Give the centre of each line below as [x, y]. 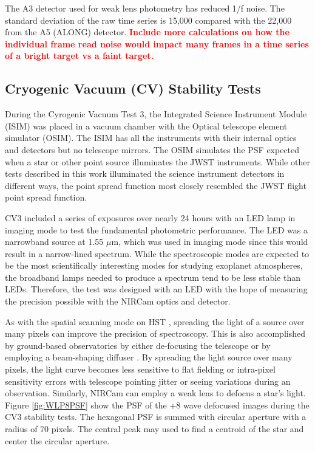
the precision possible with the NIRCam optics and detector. [118, 301]
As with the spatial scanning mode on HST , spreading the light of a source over [155, 321]
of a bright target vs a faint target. [80, 56]
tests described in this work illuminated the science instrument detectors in [145, 174]
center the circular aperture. [57, 440]
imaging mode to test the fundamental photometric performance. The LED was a [156, 229]
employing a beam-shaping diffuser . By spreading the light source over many [149, 357]
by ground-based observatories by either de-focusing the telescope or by [138, 345]
